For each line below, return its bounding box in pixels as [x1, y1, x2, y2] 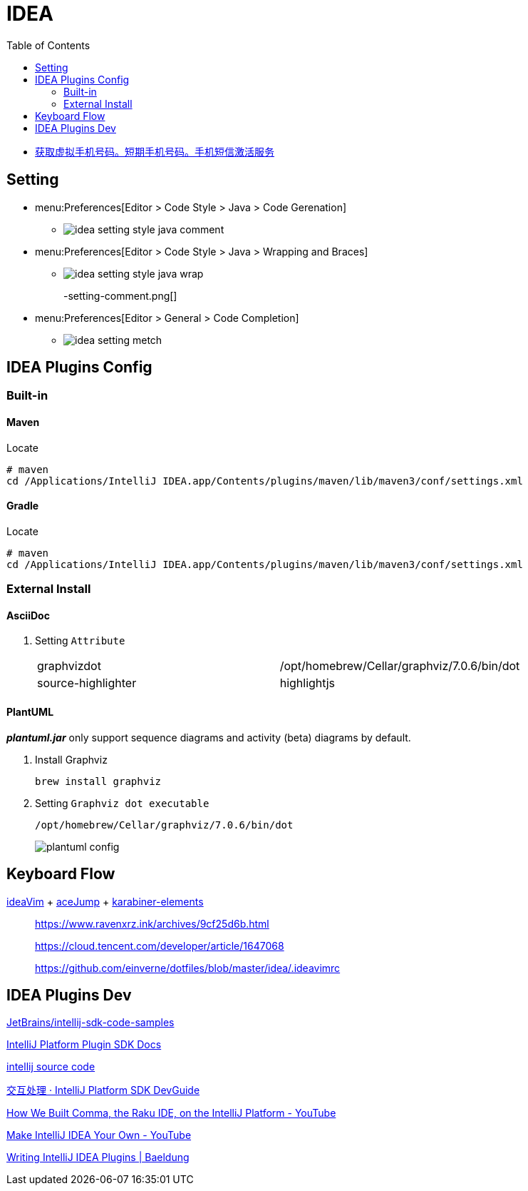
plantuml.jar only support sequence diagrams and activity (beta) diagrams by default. [6, 731, 411, 744]
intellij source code [6, 1060, 95, 1073]
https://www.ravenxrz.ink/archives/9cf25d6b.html [35, 917, 269, 930]
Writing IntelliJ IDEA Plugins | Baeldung [6, 1151, 190, 1164]
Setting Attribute [35, 634, 125, 647]
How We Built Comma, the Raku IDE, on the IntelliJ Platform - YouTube [6, 1107, 336, 1120]
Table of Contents [6, 39, 90, 51]
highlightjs [279, 676, 336, 691]
